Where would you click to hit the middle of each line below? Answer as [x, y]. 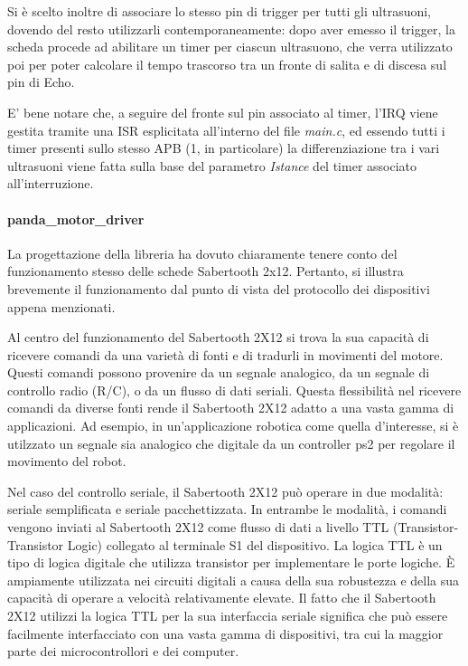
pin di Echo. [41, 82]
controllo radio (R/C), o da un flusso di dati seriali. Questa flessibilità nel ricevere [234, 390]
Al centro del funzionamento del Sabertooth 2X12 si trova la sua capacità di [218, 337]
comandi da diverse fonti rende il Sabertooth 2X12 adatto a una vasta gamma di [231, 408]
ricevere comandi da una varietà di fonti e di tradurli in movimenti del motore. [225, 354]
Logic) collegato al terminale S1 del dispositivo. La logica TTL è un [255, 544]
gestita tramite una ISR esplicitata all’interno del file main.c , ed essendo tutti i [226, 130]
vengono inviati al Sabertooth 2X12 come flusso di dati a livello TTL [198, 527]
